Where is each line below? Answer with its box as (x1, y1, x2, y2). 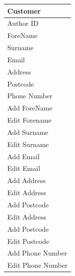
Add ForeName (7, 103, 53, 113)
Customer (7, 5, 41, 16)
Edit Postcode (7, 236, 50, 246)
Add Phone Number (7, 248, 67, 258)
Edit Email (7, 163, 40, 173)
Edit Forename (7, 115, 52, 125)
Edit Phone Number (7, 260, 68, 270)
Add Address (7, 175, 46, 185)
